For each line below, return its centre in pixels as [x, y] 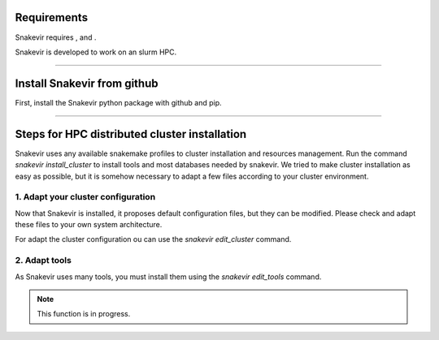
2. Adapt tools [43, 260]
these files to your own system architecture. [89, 225]
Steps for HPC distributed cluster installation [131, 134]
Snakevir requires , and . [56, 37]
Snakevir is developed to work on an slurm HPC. [96, 52]
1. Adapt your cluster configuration [85, 197]
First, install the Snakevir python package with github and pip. [119, 102]
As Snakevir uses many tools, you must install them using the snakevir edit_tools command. [168, 277]
